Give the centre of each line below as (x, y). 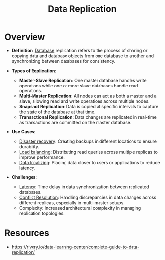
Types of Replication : (34, 71)
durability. (29, 146)
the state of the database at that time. (57, 112)
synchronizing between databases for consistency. (64, 61)
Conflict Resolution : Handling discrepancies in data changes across (87, 197)
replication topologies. (42, 213)
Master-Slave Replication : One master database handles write (83, 80)
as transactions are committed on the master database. (75, 122)
